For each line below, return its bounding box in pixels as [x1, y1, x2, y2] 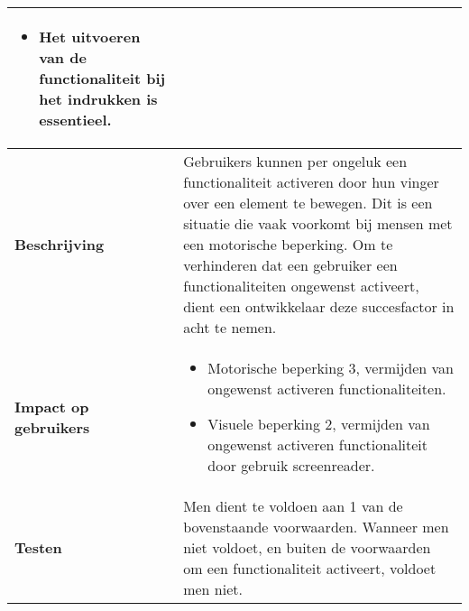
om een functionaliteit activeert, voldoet [183, 558, 437, 579]
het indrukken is [39, 88, 158, 109]
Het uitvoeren [39, 26, 141, 47]
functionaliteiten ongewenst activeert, [183, 275, 419, 296]
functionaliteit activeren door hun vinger [183, 171, 439, 192]
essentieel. [39, 109, 112, 130]
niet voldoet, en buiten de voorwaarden [183, 537, 431, 558]
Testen [14, 537, 62, 558]
